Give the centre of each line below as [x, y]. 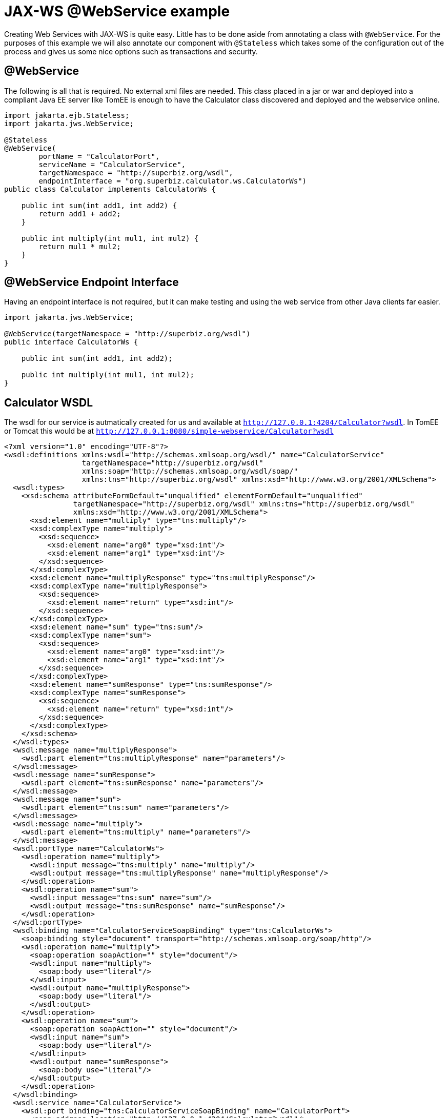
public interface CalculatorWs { [71, 342]
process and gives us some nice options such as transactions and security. [131, 51]
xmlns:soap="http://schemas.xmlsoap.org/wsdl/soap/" [190, 471]
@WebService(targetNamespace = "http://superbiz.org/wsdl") [127, 334]
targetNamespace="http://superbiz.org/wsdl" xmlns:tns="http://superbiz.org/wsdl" [244, 504]
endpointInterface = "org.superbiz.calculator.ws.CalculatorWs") [173, 181]
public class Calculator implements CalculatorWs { [110, 189]
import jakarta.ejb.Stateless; [67, 115]
